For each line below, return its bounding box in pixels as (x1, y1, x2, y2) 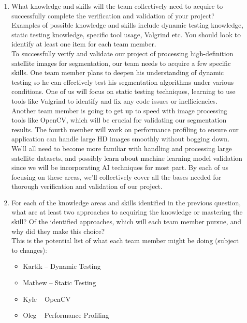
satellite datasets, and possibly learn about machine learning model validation (11, 153, 243, 163)
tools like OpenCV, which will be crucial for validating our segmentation (11, 115, 227, 125)
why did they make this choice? (11, 226, 105, 236)
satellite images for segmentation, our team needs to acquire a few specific (11, 58, 231, 68)
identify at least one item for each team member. (11, 39, 156, 49)
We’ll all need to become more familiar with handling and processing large (11, 143, 232, 153)
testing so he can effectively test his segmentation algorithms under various (11, 77, 234, 87)
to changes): (11, 245, 47, 255)
